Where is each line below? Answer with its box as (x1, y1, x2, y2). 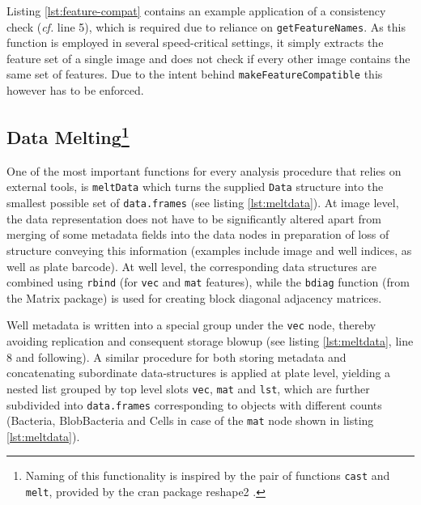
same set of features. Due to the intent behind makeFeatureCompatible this (6, 66, 383, 83)
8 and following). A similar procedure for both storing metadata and (6, 348, 347, 365)
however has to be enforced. (6, 82, 144, 99)
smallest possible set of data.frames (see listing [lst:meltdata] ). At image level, (6, 194, 399, 211)
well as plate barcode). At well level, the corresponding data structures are (6, 257, 377, 274)
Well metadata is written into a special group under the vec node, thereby (6, 316, 376, 333)
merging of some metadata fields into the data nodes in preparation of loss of (6, 226, 389, 243)
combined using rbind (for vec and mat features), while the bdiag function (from (6, 274, 410, 291)
